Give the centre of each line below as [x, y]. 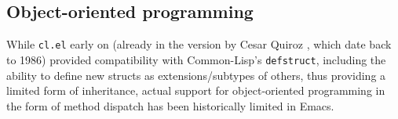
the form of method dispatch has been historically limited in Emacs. [170, 105]
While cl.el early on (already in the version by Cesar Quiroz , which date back [199, 44]
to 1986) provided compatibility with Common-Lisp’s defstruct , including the [196, 59]
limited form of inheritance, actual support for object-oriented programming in [196, 90]
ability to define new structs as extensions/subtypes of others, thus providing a [196, 75]
